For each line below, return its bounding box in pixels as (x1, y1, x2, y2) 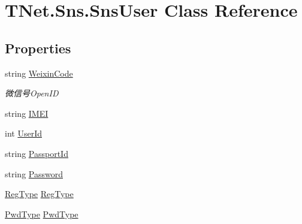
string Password (5, 167, 63, 180)
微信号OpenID (5, 87, 59, 99)
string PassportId (5, 147, 68, 159)
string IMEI (5, 107, 49, 119)
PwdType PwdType (5, 207, 78, 220)
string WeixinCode (5, 66, 73, 79)
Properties (5, 38, 71, 57)
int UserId (5, 127, 42, 140)
